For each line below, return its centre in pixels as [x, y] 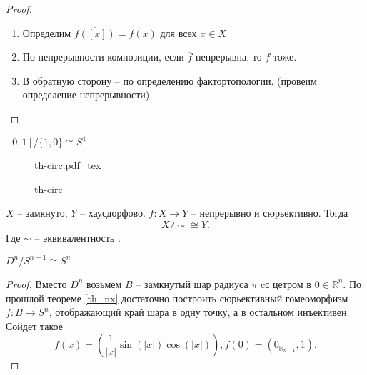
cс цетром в [286, 283]
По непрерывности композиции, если [103, 57]
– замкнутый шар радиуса [192, 283]
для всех [179, 32]
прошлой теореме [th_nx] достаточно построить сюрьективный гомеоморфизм [177, 298]
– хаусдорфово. [113, 213]
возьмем [104, 283]
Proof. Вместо [36, 283]
